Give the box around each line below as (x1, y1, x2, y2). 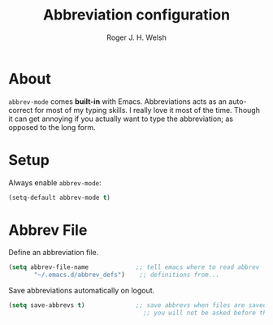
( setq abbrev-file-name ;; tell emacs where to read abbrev (8, 263, 260, 271)
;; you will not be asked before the (142, 309, 271, 318)
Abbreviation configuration (43, 6, 230, 24)
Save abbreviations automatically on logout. (8, 286, 155, 296)
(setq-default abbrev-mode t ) (8, 193, 111, 201)
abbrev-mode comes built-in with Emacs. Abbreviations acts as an (8, 96, 227, 106)
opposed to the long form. (8, 122, 96, 132)
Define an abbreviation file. (8, 248, 99, 258)
